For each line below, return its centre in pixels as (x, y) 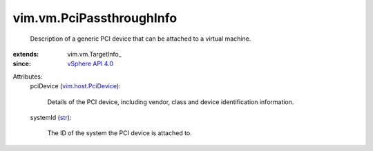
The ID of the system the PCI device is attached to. (120, 133)
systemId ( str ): (51, 117)
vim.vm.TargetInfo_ (95, 54)
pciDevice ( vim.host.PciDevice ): (75, 86)
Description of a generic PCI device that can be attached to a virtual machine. (141, 39)
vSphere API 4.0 (90, 64)
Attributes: (28, 77)
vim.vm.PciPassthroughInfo (95, 18)
